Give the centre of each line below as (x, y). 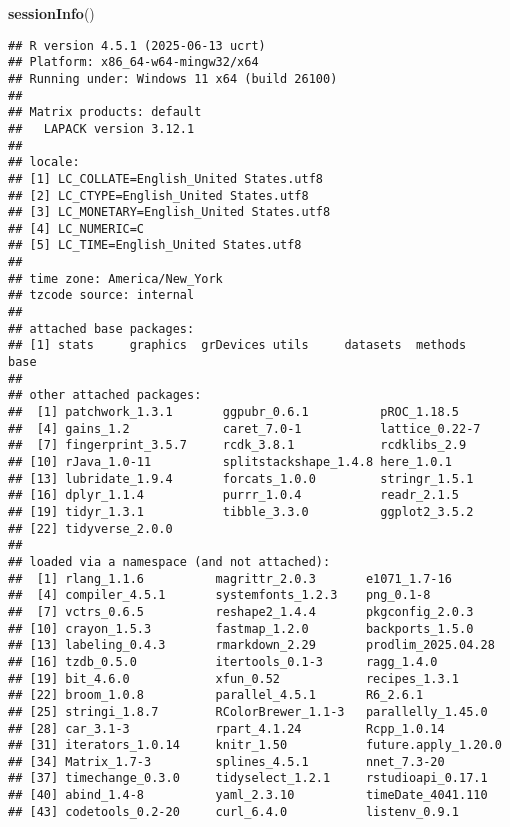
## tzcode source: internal (101, 295)
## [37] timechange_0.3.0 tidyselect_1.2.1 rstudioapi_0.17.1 (248, 778)
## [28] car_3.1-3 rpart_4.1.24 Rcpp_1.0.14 (226, 728)
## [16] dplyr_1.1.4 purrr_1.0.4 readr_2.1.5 (234, 495)
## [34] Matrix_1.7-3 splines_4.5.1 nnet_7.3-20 (226, 761)
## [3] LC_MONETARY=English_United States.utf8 (169, 212)
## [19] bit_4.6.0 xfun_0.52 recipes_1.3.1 (234, 678)
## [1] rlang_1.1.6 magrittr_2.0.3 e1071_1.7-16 (230, 578)
